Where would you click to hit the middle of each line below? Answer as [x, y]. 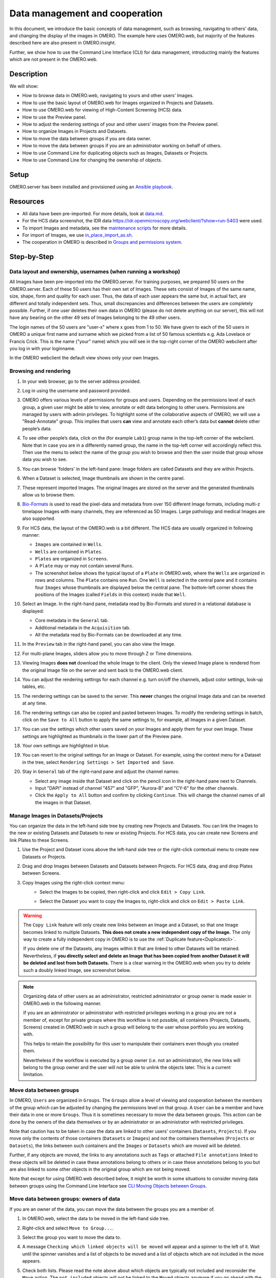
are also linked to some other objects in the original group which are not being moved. [100, 1169]
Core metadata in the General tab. [72, 621]
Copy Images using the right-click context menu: [74, 882]
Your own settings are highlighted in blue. [66, 746]
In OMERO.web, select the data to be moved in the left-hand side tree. [96, 1219]
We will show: [24, 86]
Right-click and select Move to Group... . [68, 1228]
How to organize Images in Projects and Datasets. [75, 131]
